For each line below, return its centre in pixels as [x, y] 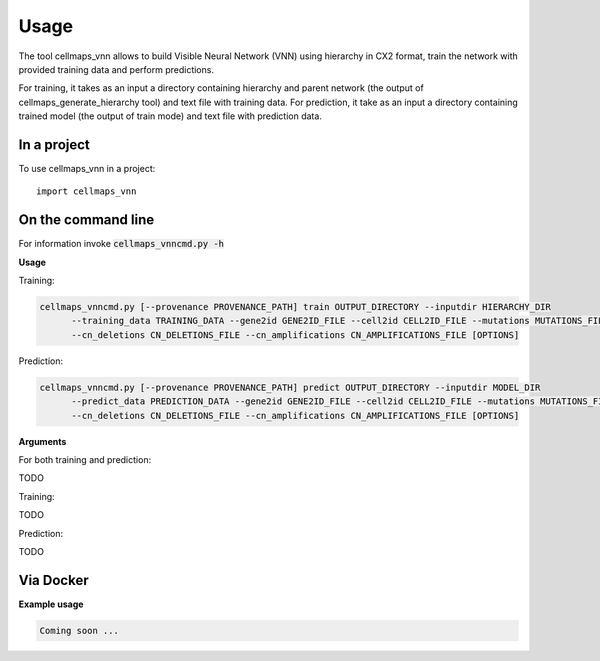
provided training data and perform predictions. [116, 69]
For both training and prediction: [85, 459]
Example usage [51, 604]
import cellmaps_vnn [86, 191]
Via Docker [53, 580]
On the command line [86, 220]
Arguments [42, 441]
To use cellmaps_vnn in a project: [87, 169]
